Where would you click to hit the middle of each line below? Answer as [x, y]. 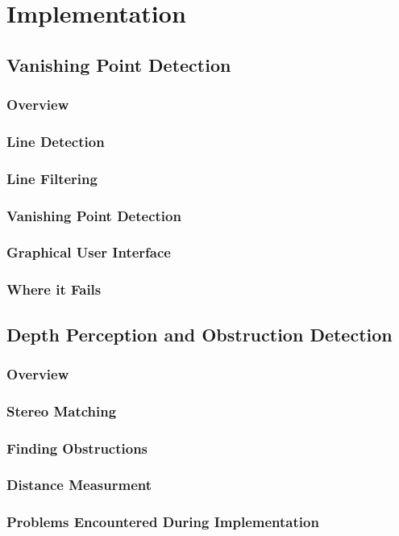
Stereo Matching [62, 410]
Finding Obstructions [77, 448]
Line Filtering [52, 178]
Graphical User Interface [89, 252]
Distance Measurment [79, 485]
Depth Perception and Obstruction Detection [199, 334]
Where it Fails [54, 289]
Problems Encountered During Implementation [163, 522]
